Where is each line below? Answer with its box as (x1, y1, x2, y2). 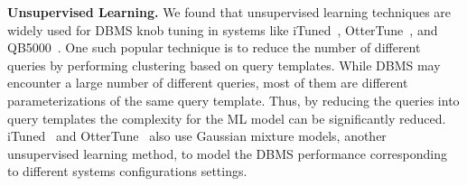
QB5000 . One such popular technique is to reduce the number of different (7, 38, 421, 57)
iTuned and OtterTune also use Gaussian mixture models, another (7, 126, 387, 145)
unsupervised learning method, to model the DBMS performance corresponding (7, 144, 448, 163)
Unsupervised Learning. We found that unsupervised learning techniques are (7, 3, 452, 21)
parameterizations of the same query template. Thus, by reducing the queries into (7, 90, 460, 109)
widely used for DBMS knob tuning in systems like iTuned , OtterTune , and (7, 20, 438, 39)
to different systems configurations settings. (7, 162, 248, 181)
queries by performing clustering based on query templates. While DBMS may (7, 55, 441, 74)
